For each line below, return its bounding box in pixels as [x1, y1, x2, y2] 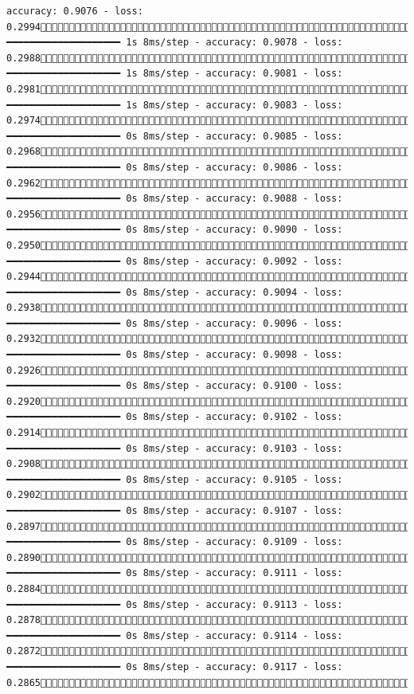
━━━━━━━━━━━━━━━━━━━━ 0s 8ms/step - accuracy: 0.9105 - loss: [6, 473, 343, 485]
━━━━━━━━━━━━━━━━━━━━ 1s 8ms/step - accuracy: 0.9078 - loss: [6, 37, 343, 49]
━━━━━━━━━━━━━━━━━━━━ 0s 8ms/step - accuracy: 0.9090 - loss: [6, 224, 343, 236]
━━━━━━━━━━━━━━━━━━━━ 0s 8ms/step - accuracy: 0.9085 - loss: [6, 130, 343, 142]
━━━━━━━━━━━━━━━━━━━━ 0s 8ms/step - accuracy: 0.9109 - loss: [6, 536, 343, 548]
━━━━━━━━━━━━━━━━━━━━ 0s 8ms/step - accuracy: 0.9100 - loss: [6, 380, 343, 392]
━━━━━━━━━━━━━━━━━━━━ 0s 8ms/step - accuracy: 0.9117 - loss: [6, 661, 343, 672]
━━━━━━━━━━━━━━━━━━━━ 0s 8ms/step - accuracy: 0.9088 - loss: [6, 193, 343, 205]
